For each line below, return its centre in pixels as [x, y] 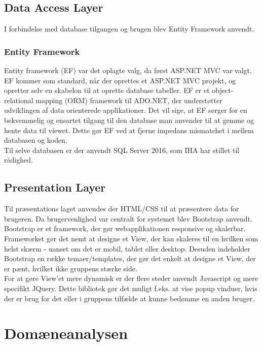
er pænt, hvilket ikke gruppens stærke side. [71, 268]
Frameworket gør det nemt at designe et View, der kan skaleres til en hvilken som [131, 238]
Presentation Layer [55, 187]
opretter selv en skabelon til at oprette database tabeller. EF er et [107, 90]
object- [223, 90]
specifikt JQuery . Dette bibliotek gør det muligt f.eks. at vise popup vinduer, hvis [131, 288]
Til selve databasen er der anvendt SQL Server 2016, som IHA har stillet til [122, 150]
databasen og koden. [36, 140]
